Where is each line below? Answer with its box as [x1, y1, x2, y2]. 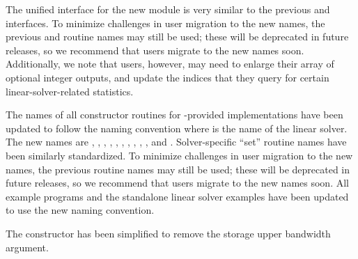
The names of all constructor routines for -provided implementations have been [6, 107, 343, 122]
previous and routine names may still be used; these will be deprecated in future [6, 29, 349, 44]
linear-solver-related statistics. [6, 84, 134, 98]
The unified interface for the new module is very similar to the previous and [6, 2, 330, 16]
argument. [6, 240, 49, 254]
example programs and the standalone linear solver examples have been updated [6, 189, 349, 203]
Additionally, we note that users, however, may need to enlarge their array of [6, 56, 334, 71]
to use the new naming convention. [6, 203, 155, 217]
